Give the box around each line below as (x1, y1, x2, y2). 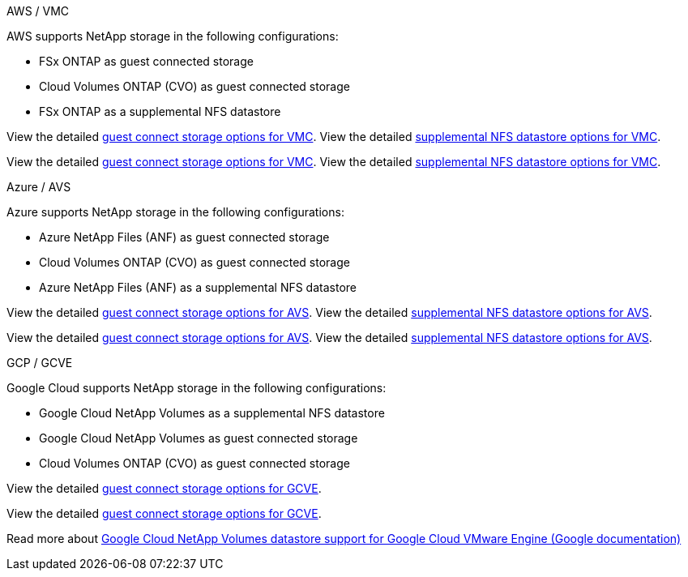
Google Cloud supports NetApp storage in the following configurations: (6, 381, 387, 395)
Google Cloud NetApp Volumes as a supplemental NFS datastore (39, 406, 385, 420)
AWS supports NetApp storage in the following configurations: (6, 29, 339, 43)
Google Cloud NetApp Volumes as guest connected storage (39, 431, 358, 445)
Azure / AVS (6, 180, 71, 194)
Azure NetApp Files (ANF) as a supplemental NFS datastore (39, 280, 357, 294)
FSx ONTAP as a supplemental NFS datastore (39, 105, 281, 118)
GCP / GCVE (6, 356, 73, 370)
